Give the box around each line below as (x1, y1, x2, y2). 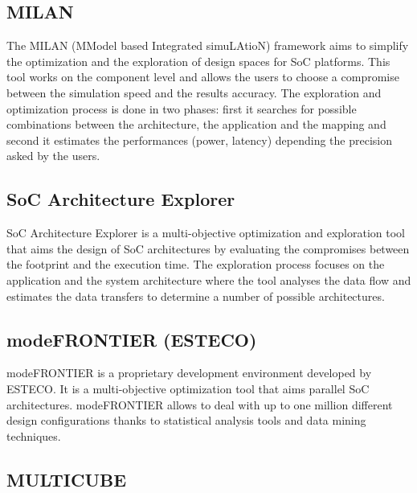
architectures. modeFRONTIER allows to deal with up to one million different (6, 396, 393, 413)
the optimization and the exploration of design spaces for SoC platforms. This (6, 52, 390, 69)
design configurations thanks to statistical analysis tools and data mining (6, 412, 366, 429)
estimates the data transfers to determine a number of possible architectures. (6, 287, 385, 304)
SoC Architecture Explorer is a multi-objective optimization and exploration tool (6, 224, 405, 241)
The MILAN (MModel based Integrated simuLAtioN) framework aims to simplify (6, 37, 409, 54)
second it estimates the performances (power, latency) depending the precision (6, 131, 393, 148)
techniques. (6, 427, 61, 444)
